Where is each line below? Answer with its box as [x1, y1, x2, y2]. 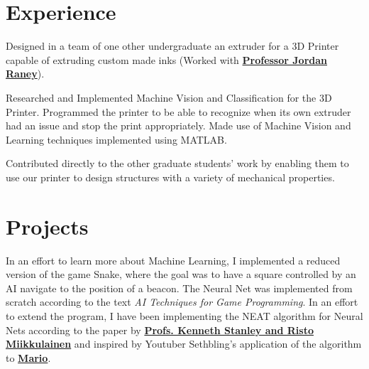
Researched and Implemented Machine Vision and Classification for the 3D [6, 90, 332, 105]
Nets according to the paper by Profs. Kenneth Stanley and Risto [6, 322, 314, 337]
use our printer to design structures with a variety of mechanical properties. [6, 169, 335, 184]
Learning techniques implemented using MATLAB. [6, 132, 227, 146]
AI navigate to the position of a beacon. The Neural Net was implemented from [6, 280, 353, 295]
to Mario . [6, 350, 51, 365]
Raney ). [6, 66, 45, 81]
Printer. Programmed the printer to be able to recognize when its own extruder [6, 104, 351, 119]
